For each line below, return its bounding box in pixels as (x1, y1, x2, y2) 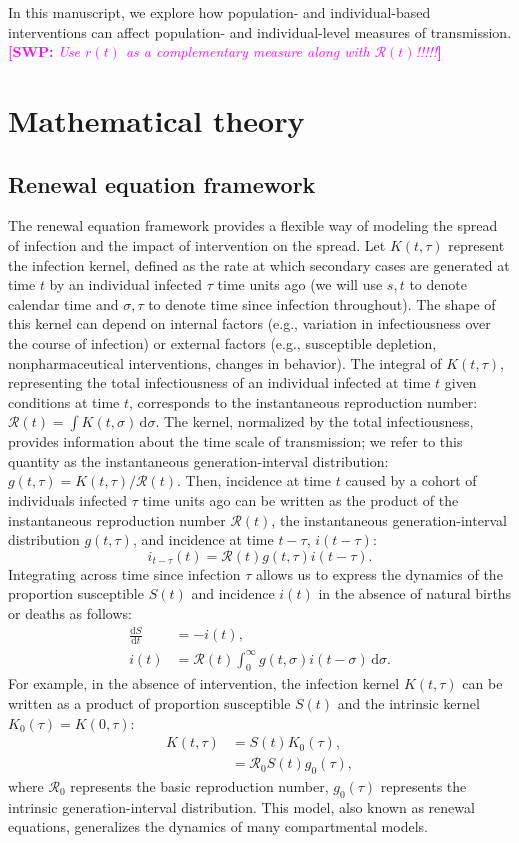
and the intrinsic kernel (337, 692, 480, 713)
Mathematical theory (8, 99, 305, 140)
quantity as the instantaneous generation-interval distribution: (8, 450, 389, 471)
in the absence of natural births (318, 583, 512, 604)
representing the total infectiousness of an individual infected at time (8, 372, 431, 393)
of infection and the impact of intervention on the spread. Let (8, 234, 386, 255)
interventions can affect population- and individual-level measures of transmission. (8, 21, 512, 42)
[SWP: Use (8, 41, 81, 62)
